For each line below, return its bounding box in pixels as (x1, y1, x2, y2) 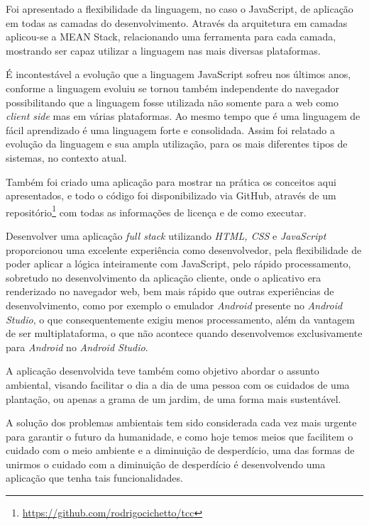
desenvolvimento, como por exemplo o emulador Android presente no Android (6, 297, 343, 312)
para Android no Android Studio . (6, 339, 148, 354)
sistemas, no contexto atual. (6, 150, 127, 165)
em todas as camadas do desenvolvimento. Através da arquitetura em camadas (6, 15, 348, 30)
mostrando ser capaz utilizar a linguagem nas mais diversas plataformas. (6, 43, 321, 57)
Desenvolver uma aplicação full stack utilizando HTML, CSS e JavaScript (6, 228, 326, 243)
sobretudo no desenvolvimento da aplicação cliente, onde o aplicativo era (6, 270, 321, 284)
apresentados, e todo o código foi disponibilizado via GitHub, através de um (6, 188, 336, 203)
